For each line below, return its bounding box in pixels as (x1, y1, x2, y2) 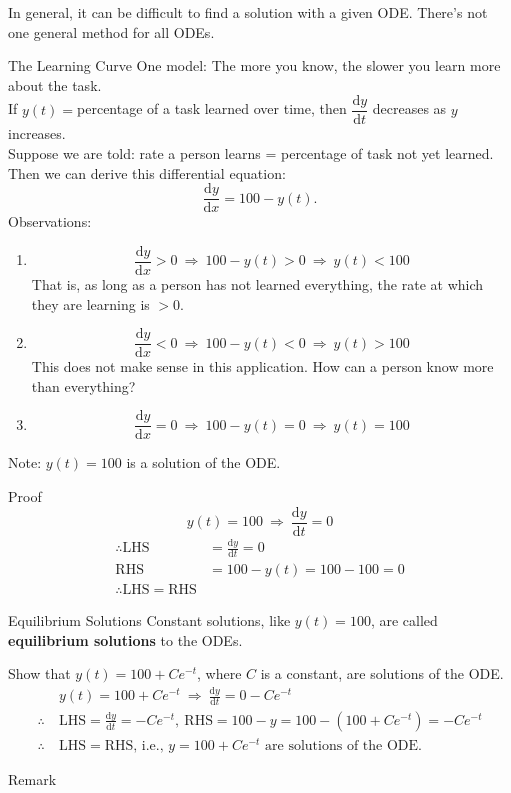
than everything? (31, 375, 136, 396)
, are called (370, 609, 438, 630)
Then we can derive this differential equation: (8, 162, 286, 183)
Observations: (8, 211, 92, 232)
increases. (8, 123, 66, 144)
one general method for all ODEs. (8, 21, 215, 42)
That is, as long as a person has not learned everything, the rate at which (31, 273, 484, 294)
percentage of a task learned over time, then (77, 98, 347, 119)
